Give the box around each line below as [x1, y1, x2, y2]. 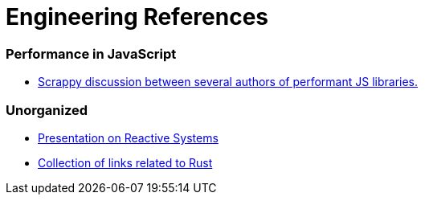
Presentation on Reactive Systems [38, 130, 219, 145]
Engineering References [6, 3, 268, 31]
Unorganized [6, 101, 88, 118]
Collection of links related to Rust [38, 155, 213, 170]
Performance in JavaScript [6, 45, 177, 62]
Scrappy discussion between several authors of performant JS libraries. [38, 75, 419, 89]
